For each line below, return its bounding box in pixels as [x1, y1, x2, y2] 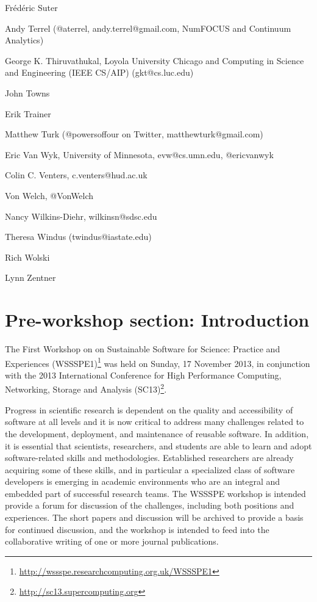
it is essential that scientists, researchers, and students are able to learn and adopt [5, 439, 312, 452]
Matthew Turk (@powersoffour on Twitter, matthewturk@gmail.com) [5, 128, 263, 140]
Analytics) [5, 34, 44, 46]
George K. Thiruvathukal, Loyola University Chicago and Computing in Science [5, 54, 304, 67]
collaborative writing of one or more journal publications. [5, 535, 219, 548]
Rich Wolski [5, 250, 50, 263]
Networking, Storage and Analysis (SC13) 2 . [5, 381, 167, 396]
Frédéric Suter [5, 1, 58, 13]
